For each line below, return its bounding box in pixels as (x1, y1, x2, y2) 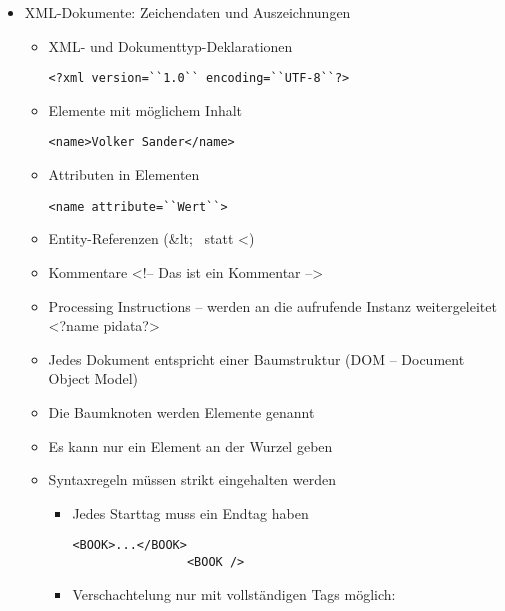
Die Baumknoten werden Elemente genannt (48, 401, 315, 422)
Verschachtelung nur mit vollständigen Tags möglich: (72, 583, 396, 604)
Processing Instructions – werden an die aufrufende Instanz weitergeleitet (48, 295, 497, 316)
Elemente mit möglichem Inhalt (48, 99, 243, 120)
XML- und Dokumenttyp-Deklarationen (48, 35, 293, 56)
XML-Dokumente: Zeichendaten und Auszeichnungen (24, 2, 351, 22)
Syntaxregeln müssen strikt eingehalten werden (48, 469, 336, 490)
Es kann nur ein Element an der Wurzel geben (48, 435, 333, 456)
